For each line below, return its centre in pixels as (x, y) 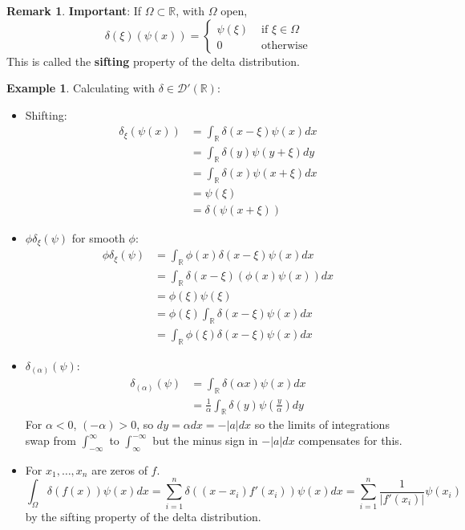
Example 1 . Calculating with (81, 88)
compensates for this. (350, 440)
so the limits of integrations (322, 424)
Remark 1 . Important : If (74, 10)
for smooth (98, 237)
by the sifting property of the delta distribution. (143, 516)
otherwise (285, 45)
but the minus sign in (205, 440)
